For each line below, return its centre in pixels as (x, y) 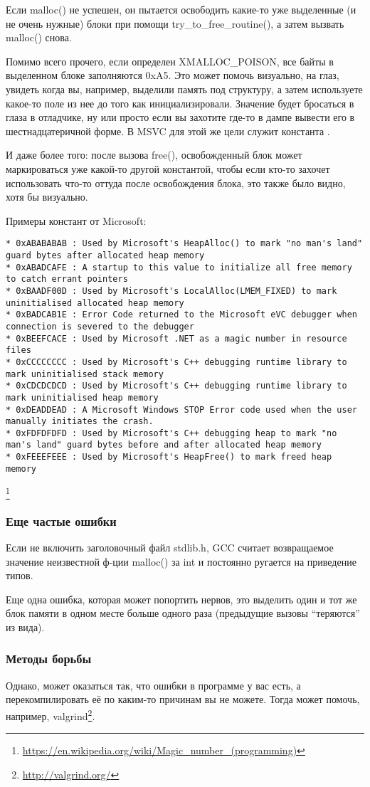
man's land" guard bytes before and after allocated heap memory (164, 445)
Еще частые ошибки (61, 521)
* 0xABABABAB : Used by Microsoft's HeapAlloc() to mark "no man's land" (184, 244)
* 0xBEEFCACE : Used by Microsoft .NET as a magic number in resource (176, 338)
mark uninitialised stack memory (85, 374)
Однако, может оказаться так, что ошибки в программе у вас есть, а (153, 685)
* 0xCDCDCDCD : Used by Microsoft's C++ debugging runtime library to (176, 386)
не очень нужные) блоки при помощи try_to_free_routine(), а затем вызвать (175, 23)
